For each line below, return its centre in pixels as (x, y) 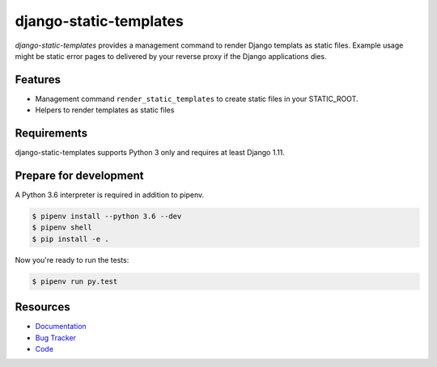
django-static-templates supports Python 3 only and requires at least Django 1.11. (150, 153)
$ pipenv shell (62, 228)
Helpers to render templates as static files (105, 110)
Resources (42, 307)
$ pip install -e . (70, 239)
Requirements (51, 133)
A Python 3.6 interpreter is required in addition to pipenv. (110, 195)
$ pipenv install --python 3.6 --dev (107, 217)
